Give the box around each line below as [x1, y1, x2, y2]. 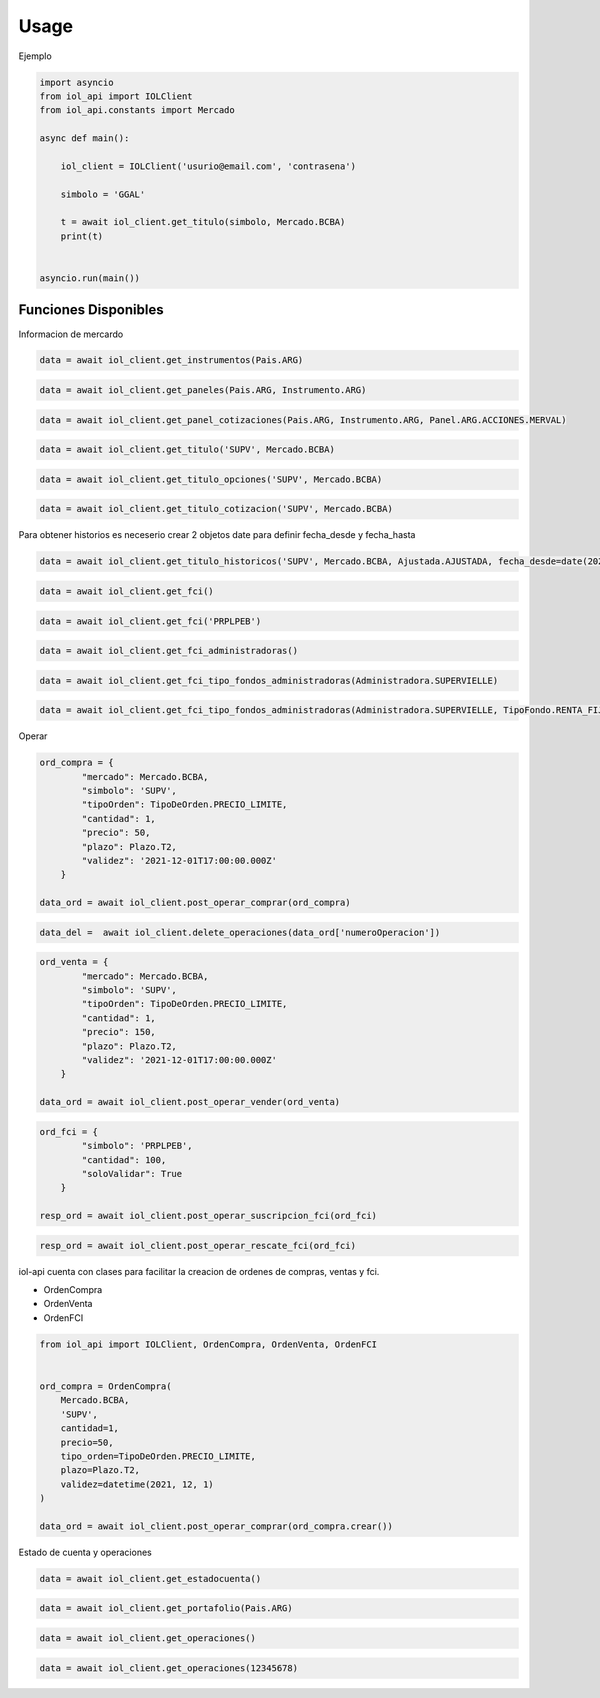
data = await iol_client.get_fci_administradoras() [39, 645, 299, 657]
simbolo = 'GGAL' [60, 188, 146, 200]
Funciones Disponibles [18, 301, 164, 319]
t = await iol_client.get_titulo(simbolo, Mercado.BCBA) [60, 216, 346, 228]
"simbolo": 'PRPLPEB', [81, 1140, 194, 1152]
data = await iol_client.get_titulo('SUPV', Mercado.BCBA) [39, 444, 335, 455]
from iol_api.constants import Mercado [39, 105, 235, 116]
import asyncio [39, 76, 114, 88]
